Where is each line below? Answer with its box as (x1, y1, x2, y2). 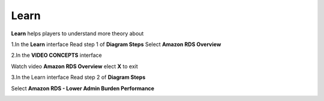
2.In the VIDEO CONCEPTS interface (11, 51, 102, 59)
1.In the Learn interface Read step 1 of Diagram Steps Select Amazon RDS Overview (11, 41, 221, 48)
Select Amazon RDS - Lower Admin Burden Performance (11, 84, 155, 92)
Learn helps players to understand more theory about (11, 30, 144, 37)
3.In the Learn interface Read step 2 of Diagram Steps (11, 74, 146, 81)
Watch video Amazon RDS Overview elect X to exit (11, 63, 138, 70)
